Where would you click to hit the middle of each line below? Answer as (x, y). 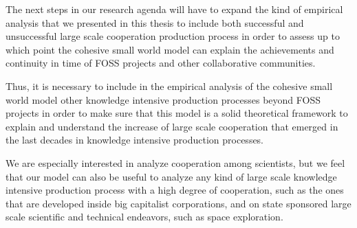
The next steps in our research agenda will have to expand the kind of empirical (174, 9)
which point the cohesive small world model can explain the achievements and (170, 49)
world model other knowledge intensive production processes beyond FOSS (163, 99)
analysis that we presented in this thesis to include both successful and (155, 22)
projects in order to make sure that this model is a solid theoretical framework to (177, 113)
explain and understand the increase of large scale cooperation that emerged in (172, 126)
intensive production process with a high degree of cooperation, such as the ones (175, 190)
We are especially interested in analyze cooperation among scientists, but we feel (175, 162)
